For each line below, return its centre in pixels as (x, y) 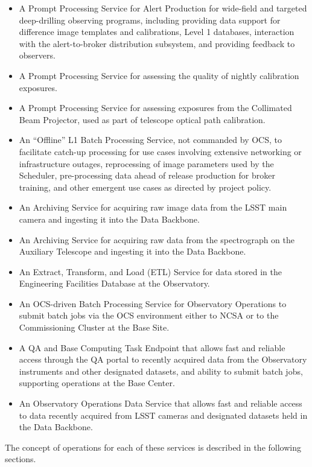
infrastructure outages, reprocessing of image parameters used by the (146, 163)
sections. (21, 459)
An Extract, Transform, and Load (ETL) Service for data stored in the (150, 271)
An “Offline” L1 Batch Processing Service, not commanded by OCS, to (150, 140)
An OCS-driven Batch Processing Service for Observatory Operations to (153, 303)
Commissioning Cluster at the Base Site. (94, 327)
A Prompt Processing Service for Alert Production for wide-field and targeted (163, 8)
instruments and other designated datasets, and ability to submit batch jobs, (161, 371)
